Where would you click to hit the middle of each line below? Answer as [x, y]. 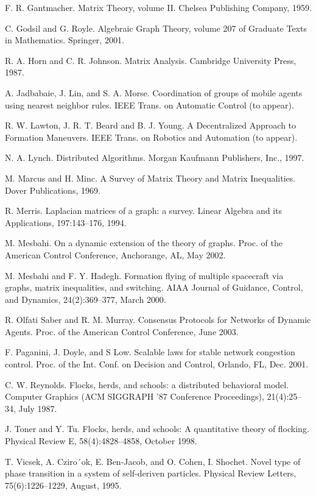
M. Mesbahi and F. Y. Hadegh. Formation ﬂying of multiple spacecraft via [144, 275]
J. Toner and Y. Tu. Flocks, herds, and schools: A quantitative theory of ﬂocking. [157, 429]
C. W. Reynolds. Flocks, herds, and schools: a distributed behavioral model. [147, 384]
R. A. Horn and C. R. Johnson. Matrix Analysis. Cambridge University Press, [151, 60]
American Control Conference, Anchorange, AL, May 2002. [115, 254]
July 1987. [38, 408]
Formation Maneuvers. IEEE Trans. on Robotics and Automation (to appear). [151, 137]
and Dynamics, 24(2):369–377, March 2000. [86, 299]
